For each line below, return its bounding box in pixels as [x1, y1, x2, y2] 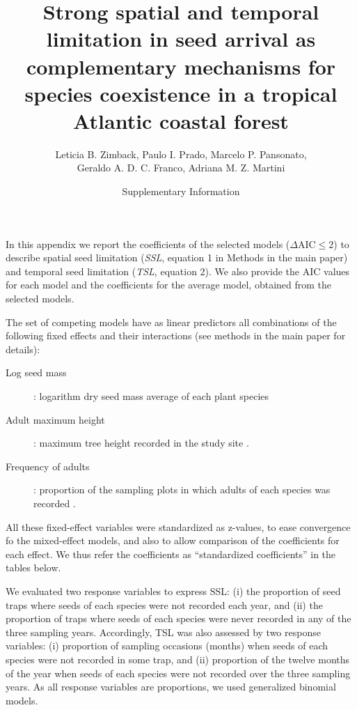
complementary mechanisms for [26, 52, 336, 80]
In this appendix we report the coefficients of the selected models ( [6, 236, 290, 251]
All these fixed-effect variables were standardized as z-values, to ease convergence [6, 519, 351, 534]
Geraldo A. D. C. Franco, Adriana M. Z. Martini [77, 160, 285, 175]
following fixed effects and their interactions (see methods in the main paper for [6, 328, 346, 343]
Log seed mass [6, 365, 67, 380]
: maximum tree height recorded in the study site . [33, 435, 249, 450]
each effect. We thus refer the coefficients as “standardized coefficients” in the [6, 546, 336, 561]
